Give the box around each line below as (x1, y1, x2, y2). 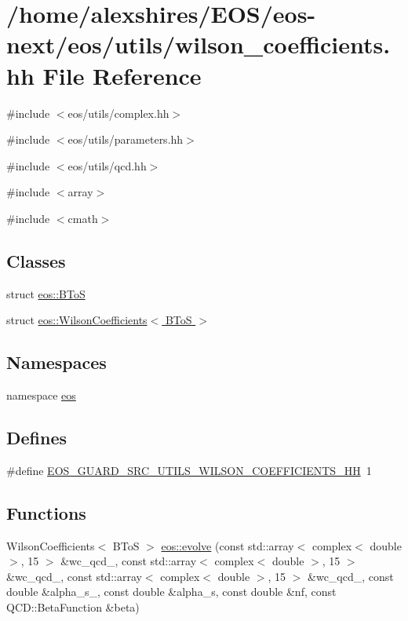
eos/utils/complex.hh (67, 104, 169, 121)
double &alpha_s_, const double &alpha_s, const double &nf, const (6, 583, 337, 600)
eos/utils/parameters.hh (67, 131, 184, 148)
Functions (6, 500, 86, 524)
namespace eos (6, 387, 76, 404)
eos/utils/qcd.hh (67, 157, 147, 174)
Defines (6, 426, 67, 450)
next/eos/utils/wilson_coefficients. (6, 28, 391, 60)
